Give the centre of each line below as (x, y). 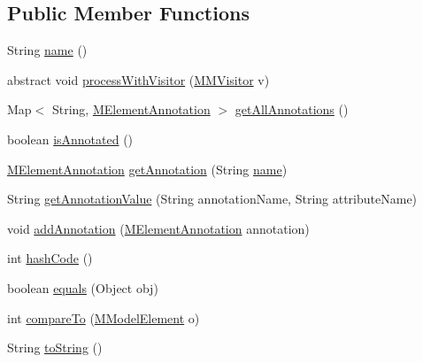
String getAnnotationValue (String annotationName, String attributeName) (212, 199)
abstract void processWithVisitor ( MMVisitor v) (138, 79)
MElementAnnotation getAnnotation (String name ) (147, 169)
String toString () (55, 348)
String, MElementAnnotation (131, 109)
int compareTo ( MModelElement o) (104, 317)
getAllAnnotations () (292, 109)
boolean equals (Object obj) (83, 287)
